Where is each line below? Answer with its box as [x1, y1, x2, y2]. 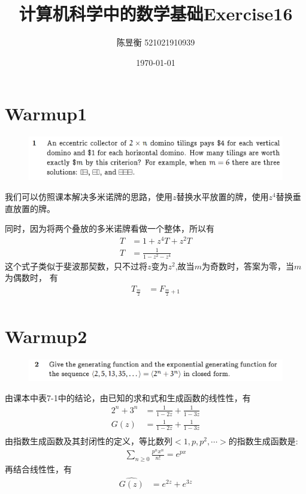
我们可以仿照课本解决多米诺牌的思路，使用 [5, 190, 172, 203]
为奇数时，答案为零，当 [201, 259, 294, 272]
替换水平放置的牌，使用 [176, 190, 269, 203]
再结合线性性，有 [5, 463, 72, 475]
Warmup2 [5, 324, 87, 348]
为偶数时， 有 [5, 271, 58, 284]
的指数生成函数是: [228, 435, 298, 447]
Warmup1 [5, 101, 87, 126]
